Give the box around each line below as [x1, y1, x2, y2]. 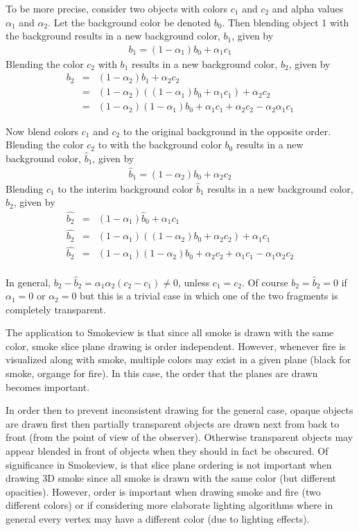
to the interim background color [58, 181, 193, 195]
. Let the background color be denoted [48, 15, 211, 29]
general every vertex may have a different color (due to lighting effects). [6, 512, 310, 525]
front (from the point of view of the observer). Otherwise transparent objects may [6, 430, 353, 444]
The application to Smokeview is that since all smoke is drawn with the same [6, 325, 334, 340]
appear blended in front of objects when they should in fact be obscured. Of [6, 444, 329, 458]
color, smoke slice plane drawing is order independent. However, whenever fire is [6, 338, 346, 353]
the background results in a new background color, [6, 28, 220, 43]
